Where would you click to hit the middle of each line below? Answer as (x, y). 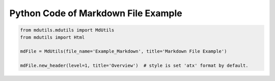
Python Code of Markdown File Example (96, 13)
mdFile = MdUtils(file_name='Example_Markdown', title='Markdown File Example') (123, 51)
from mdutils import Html (52, 37)
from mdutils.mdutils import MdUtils (67, 30)
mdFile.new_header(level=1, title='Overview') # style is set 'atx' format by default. (134, 66)
